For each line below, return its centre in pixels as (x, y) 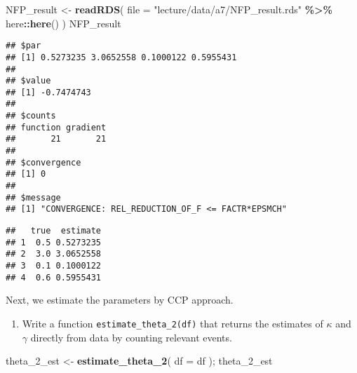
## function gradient (56, 127)
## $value (28, 81)
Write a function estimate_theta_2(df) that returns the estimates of (173, 323)
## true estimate (54, 231)
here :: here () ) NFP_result (63, 23)
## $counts (31, 116)
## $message (33, 197)
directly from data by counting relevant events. (131, 337)
